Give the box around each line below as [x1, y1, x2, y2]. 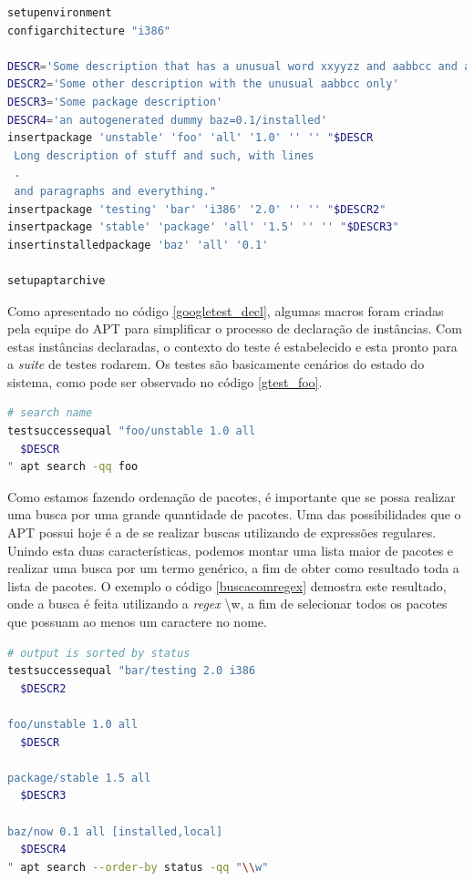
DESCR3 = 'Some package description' [7, 95, 223, 108]
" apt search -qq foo [7, 460, 139, 474]
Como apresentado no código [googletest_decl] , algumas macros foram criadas [7, 301, 444, 320]
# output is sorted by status [7, 646, 191, 660]
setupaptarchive [7, 273, 106, 287]
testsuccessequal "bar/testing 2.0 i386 [7, 664, 256, 678]
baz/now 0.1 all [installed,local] [7, 825, 223, 838]
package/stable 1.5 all [7, 771, 151, 784]
